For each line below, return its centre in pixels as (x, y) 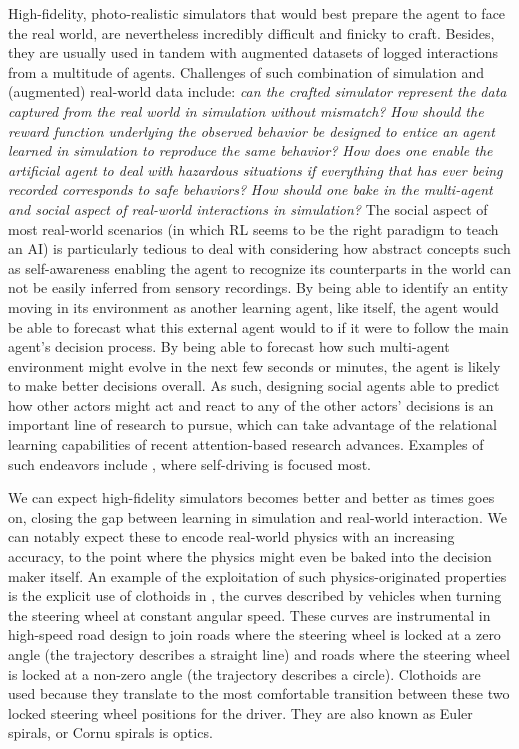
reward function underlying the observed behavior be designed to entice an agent (251, 130)
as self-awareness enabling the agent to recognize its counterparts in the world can (260, 267)
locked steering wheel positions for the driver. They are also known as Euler (240, 712)
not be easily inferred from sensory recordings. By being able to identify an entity (258, 287)
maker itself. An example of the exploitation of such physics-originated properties (257, 575)
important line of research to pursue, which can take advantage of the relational (252, 424)
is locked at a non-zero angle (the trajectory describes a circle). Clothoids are (244, 673)
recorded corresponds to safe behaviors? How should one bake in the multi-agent (250, 189)
